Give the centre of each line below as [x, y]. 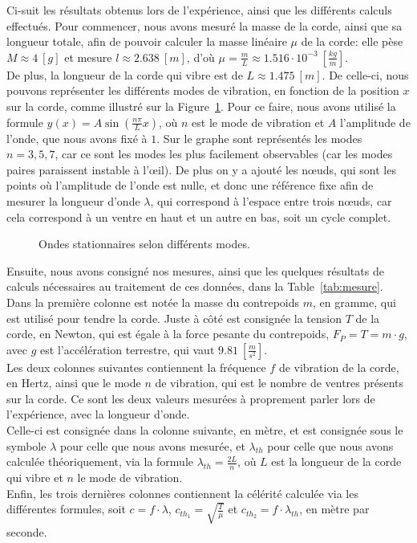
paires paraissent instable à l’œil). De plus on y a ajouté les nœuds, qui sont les [201, 169]
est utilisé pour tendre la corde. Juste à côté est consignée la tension [174, 318]
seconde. [27, 531]
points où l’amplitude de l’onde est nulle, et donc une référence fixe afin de [190, 185]
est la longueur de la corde [336, 461]
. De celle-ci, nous [365, 74]
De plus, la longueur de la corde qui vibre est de [125, 74]
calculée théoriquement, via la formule [100, 461]
